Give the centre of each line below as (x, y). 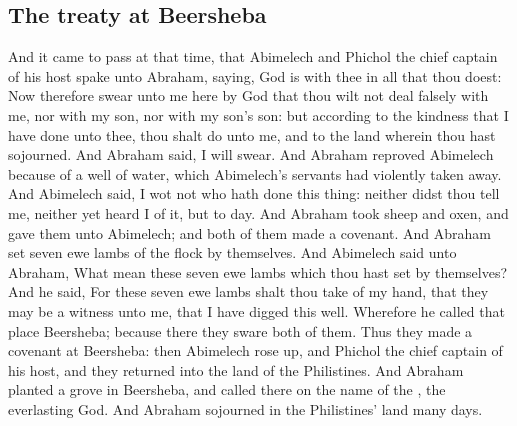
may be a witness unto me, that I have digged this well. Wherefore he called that (256, 310)
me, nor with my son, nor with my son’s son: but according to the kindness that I (258, 114)
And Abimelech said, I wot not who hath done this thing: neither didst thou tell (254, 193)
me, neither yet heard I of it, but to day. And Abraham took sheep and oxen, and (258, 212)
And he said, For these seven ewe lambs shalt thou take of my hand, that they (248, 291)
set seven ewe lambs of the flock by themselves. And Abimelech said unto (232, 252)
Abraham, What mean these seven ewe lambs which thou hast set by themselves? (258, 271)
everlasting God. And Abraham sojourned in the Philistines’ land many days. (245, 408)
